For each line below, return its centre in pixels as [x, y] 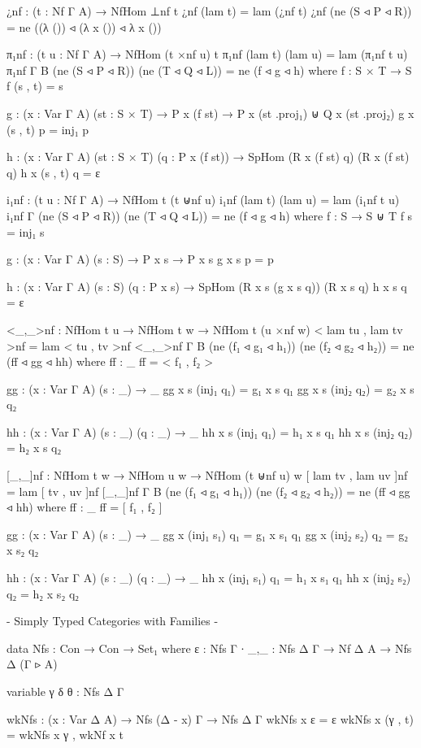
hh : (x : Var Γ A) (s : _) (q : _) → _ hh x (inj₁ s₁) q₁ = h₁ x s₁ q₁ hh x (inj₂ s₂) [209, 578]
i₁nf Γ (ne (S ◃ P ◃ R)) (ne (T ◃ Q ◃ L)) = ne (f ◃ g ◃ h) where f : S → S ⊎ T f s [210, 215]
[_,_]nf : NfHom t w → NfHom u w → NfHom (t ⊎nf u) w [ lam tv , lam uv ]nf [207, 475]
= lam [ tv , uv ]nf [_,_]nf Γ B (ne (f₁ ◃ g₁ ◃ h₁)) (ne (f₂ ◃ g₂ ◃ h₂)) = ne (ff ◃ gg [208, 491]
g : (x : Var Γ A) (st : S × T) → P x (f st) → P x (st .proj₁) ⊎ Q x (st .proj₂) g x [210, 113]
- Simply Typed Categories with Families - [113, 621]
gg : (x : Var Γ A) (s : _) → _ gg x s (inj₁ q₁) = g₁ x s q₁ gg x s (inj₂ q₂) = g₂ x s [210, 388]
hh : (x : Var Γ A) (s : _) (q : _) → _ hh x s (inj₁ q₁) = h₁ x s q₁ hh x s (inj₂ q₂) [210, 431]
